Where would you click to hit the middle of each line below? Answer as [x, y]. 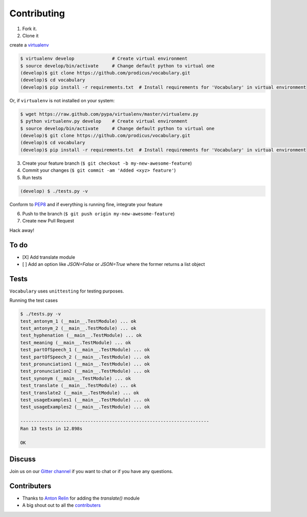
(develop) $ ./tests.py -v [54, 191]
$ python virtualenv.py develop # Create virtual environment [104, 121]
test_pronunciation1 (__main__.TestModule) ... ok [85, 364]
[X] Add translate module [49, 257]
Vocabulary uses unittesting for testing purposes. [67, 291]
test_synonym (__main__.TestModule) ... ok [76, 378]
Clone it [30, 35]
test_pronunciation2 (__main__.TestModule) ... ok [85, 371]
